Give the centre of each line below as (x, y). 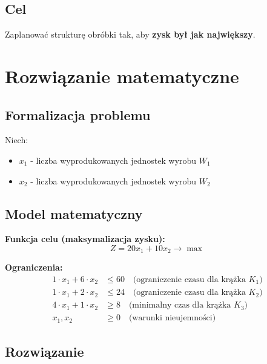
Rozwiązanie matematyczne (122, 76)
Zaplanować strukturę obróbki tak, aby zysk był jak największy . (130, 34)
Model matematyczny (74, 213)
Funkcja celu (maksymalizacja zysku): (85, 239)
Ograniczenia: (34, 267)
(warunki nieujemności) (172, 318)
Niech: (17, 140)
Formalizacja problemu (78, 114)
